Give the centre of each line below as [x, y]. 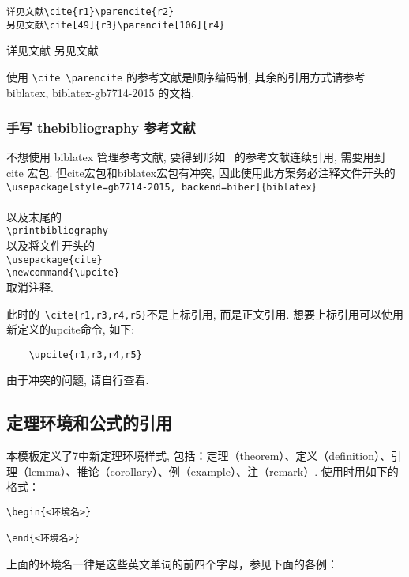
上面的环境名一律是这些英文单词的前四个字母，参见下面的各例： [172, 564]
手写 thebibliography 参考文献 [101, 128]
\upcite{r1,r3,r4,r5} [85, 354]
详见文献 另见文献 [53, 50]
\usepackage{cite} [54, 260]
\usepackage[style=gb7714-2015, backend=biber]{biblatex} [162, 187]
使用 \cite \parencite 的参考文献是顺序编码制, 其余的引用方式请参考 [186, 76]
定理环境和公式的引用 [89, 422]
